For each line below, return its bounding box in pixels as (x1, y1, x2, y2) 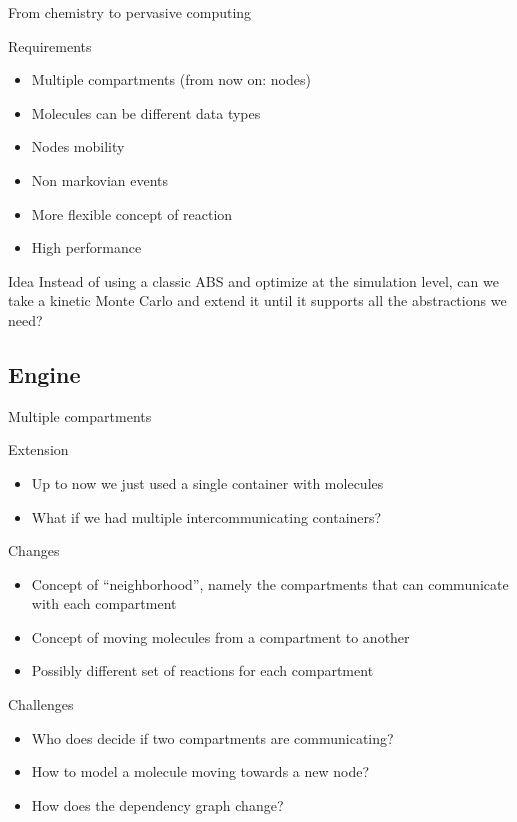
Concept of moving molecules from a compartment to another (31, 626, 410, 647)
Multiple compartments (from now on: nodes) (31, 69, 311, 90)
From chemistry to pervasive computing (8, 2, 252, 22)
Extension (8, 439, 69, 460)
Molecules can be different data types (31, 102, 261, 123)
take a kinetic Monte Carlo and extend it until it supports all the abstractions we (8, 290, 507, 311)
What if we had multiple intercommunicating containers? (31, 506, 382, 527)
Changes (8, 540, 60, 561)
